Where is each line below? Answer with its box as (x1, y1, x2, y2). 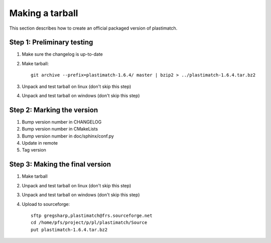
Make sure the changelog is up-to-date (22, 51, 103, 57)
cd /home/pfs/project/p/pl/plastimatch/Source (31, 220, 148, 225)
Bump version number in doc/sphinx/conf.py (22, 133, 114, 139)
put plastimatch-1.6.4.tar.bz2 (31, 226, 108, 232)
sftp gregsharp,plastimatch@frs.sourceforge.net (31, 212, 153, 218)
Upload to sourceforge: (22, 201, 70, 207)
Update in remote (22, 140, 58, 146)
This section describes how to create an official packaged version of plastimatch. (9, 25, 178, 31)
